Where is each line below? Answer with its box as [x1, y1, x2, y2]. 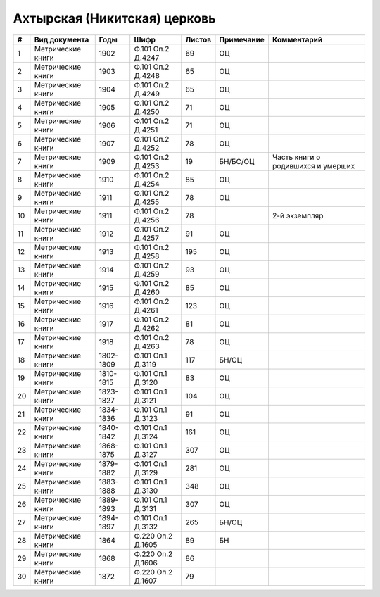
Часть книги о [272, 152, 321, 162]
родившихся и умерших [272, 161, 355, 170]
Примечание [219, 34, 265, 44]
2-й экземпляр [272, 210, 324, 220]
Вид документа [34, 34, 89, 44]
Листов [185, 34, 211, 44]
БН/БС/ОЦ [219, 156, 255, 166]
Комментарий [272, 34, 323, 44]
